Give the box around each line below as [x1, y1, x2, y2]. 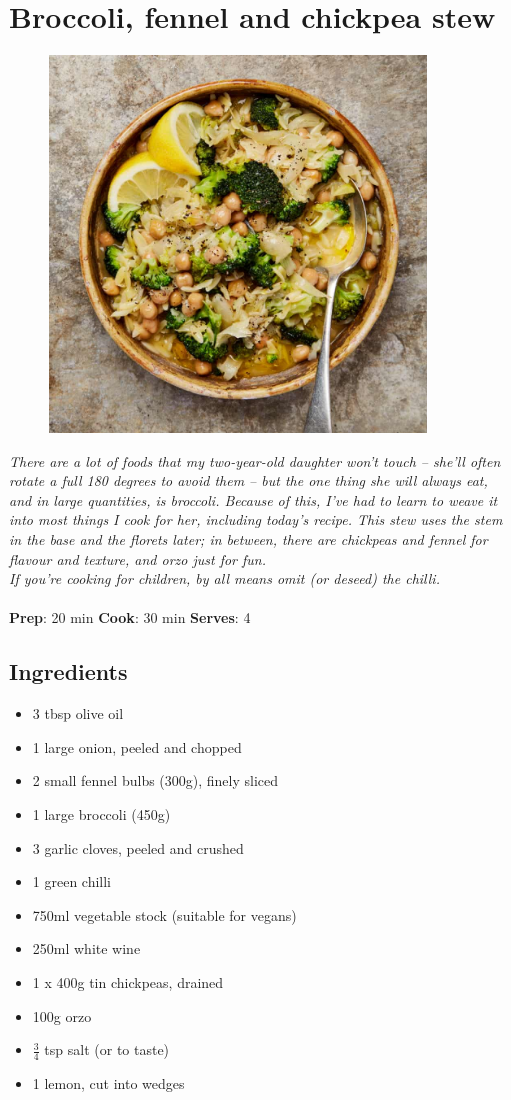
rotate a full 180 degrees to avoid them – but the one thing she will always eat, [9, 470, 488, 491]
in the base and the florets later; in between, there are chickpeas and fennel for [9, 529, 488, 550]
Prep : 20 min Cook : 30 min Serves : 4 [9, 607, 251, 628]
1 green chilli [32, 871, 112, 892]
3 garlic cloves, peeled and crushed [32, 837, 244, 858]
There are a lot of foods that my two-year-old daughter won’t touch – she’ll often [9, 450, 501, 471]
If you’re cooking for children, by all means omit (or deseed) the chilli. [9, 568, 440, 589]
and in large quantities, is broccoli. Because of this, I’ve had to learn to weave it [9, 489, 498, 510]
